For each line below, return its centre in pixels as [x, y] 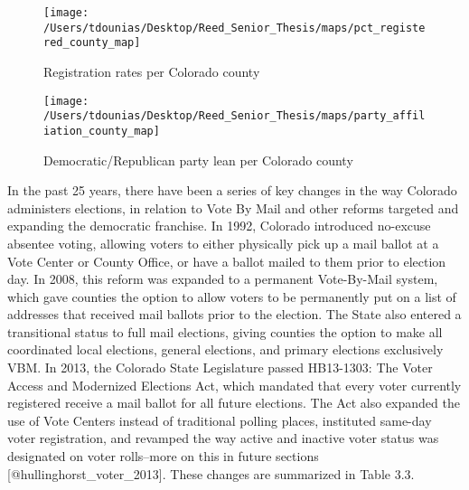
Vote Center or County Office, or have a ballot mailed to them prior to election [227, 261]
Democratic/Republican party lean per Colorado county [198, 160]
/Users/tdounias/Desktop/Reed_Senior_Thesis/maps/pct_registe [234, 28]
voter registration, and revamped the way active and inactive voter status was [223, 438]
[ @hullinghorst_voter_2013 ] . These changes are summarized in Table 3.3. [211, 473]
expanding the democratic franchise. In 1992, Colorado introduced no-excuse [219, 226]
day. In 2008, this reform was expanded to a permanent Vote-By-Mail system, [223, 279]
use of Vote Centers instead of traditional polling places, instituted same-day [220, 420]
